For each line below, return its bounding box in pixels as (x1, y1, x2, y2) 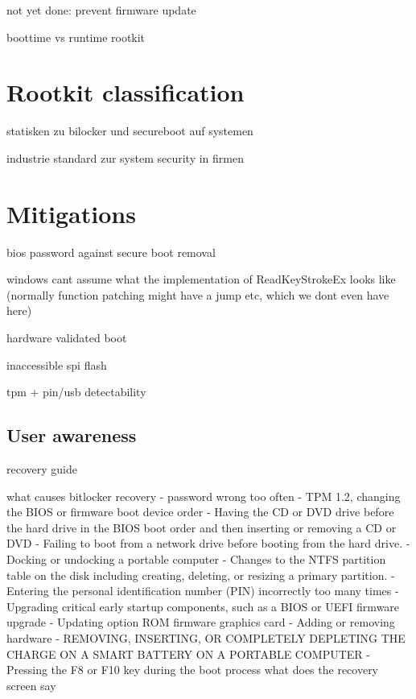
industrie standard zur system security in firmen (6, 149, 244, 166)
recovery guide (6, 460, 77, 477)
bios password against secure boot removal (6, 243, 216, 260)
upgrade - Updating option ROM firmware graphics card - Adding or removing (6, 614, 395, 631)
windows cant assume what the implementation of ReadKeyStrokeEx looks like (6, 271, 396, 287)
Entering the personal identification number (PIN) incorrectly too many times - (6, 582, 399, 599)
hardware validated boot (6, 329, 127, 345)
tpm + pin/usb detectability (6, 383, 146, 400)
